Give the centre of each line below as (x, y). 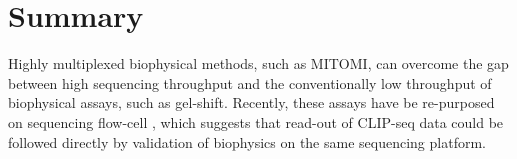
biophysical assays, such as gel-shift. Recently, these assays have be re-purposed (251, 102)
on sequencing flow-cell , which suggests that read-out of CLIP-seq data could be (256, 121)
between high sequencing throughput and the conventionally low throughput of (250, 82)
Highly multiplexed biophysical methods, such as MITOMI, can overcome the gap (258, 63)
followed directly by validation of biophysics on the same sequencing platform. (247, 141)
